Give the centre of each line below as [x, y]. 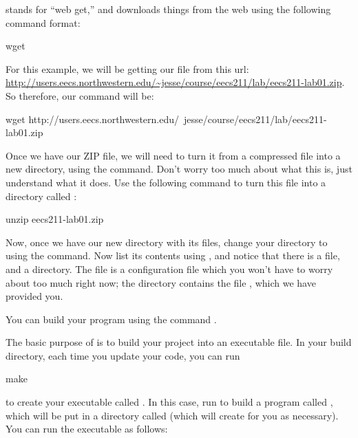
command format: [43, 22]
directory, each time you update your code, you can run [123, 355]
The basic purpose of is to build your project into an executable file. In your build [179, 342]
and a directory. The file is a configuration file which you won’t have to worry [169, 269]
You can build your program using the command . [111, 319]
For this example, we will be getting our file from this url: [127, 68]
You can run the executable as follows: [87, 429]
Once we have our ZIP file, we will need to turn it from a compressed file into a [173, 155]
